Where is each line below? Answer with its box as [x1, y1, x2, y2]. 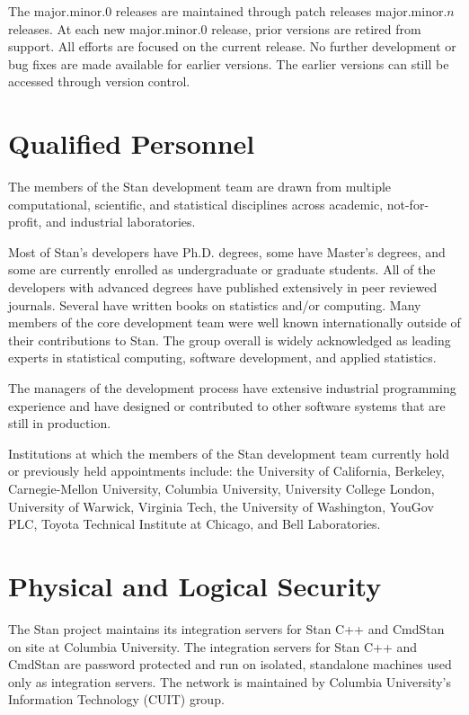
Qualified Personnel [8, 125, 255, 162]
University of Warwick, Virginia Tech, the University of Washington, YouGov [8, 496, 434, 515]
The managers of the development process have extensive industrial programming [8, 379, 456, 398]
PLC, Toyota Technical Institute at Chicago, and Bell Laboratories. [8, 514, 381, 533]
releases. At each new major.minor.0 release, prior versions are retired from [8, 19, 421, 38]
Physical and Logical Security [8, 567, 382, 603]
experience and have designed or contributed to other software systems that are [8, 396, 446, 415]
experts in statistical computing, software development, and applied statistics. [8, 348, 437, 367]
